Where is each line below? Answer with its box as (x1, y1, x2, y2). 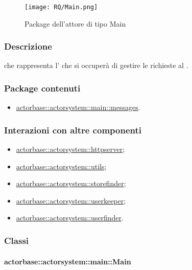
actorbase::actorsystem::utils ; (16, 161, 107, 171)
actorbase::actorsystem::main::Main (4, 256, 131, 266)
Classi (4, 234, 29, 246)
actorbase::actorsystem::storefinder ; (16, 178, 126, 189)
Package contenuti (4, 81, 81, 94)
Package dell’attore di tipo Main (25, 18, 126, 29)
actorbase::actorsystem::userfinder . (16, 212, 124, 223)
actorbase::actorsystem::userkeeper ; (16, 195, 126, 206)
